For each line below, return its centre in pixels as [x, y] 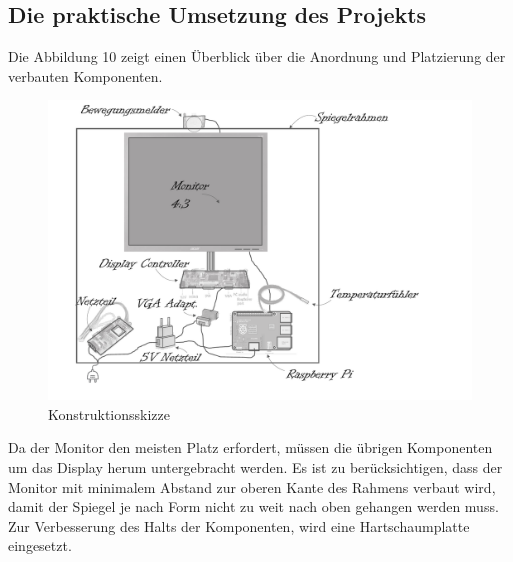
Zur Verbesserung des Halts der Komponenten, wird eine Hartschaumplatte [239, 525]
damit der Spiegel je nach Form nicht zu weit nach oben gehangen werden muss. [253, 506]
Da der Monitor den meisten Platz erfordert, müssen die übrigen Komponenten [250, 447]
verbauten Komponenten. [85, 75]
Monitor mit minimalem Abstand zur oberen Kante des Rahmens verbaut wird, [252, 486]
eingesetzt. [40, 545]
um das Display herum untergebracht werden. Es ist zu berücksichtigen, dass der [255, 466]
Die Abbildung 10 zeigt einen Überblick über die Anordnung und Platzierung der [257, 56]
